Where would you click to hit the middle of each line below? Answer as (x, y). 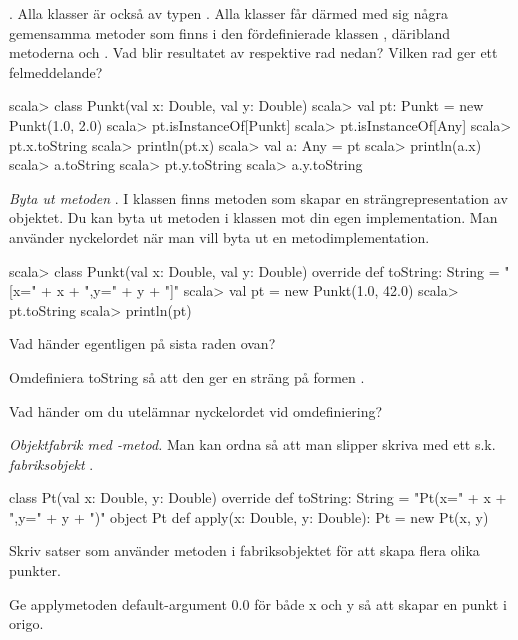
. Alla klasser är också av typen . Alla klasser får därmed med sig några (228, 13)
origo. (26, 623)
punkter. (35, 570)
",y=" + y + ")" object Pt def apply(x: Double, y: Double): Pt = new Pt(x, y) (249, 516)
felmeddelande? (56, 71)
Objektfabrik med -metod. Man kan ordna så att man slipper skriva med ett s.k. (252, 444)
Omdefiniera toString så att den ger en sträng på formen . (187, 376)
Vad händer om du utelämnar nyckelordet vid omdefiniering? (196, 410)
